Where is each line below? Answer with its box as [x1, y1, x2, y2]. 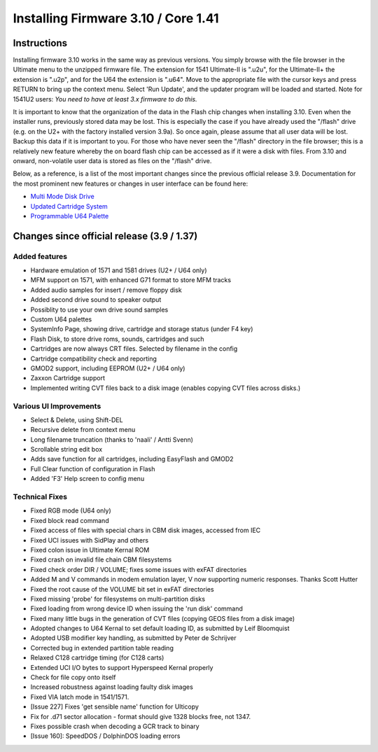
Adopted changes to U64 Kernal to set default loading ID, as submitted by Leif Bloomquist [30, 624, 290, 633]
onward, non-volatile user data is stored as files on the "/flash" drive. [13, 156, 212, 165]
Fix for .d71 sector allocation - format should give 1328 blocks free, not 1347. [30, 712, 251, 720]
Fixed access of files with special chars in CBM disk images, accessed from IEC [30, 526, 261, 535]
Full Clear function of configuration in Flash [30, 464, 155, 473]
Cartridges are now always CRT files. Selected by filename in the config [30, 344, 238, 353]
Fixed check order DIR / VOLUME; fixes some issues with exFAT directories [30, 565, 247, 573]
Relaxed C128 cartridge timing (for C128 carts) [30, 653, 164, 662]
